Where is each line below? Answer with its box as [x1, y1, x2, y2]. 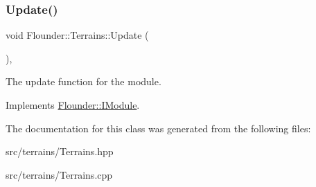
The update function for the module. [6, 74, 161, 89]
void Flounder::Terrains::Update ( [6, 28, 149, 42]
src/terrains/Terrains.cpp [6, 167, 113, 181]
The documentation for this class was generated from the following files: [6, 121, 311, 135]
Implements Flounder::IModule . [6, 98, 140, 112]
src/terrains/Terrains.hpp [6, 144, 114, 159]
